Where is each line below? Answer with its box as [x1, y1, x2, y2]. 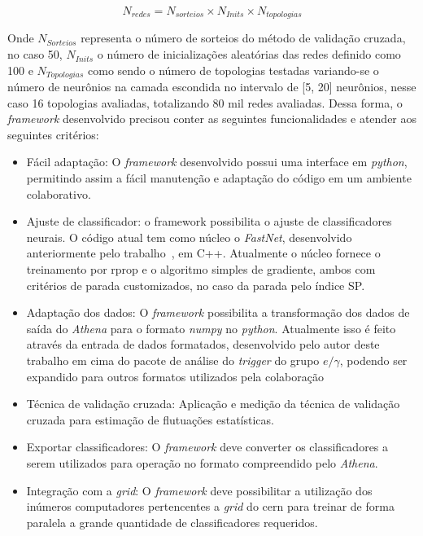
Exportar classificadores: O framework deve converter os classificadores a [26, 438, 389, 455]
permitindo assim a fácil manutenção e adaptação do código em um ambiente [26, 169, 412, 187]
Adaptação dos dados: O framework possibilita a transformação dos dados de [26, 304, 410, 321]
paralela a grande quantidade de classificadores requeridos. [26, 513, 318, 530]
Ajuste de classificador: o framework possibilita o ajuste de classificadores [26, 213, 392, 230]
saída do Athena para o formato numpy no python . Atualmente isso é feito [26, 319, 396, 336]
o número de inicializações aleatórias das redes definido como [97, 46, 401, 63]
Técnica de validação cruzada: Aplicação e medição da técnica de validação [26, 395, 400, 412]
